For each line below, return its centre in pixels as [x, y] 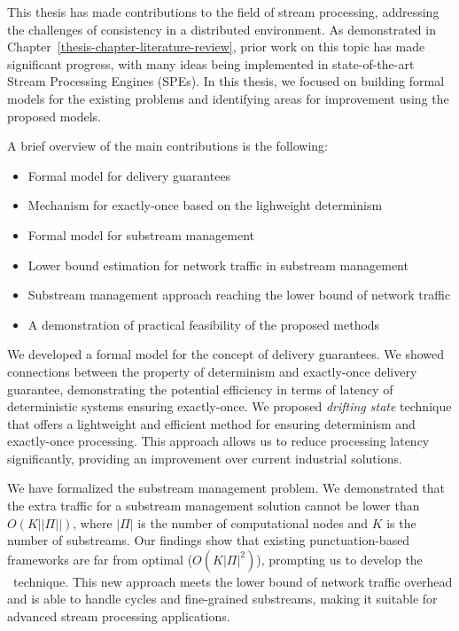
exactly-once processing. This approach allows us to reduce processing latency [218, 441]
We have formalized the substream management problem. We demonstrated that [226, 488]
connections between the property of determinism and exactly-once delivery [212, 371]
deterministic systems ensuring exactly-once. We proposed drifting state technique [229, 406]
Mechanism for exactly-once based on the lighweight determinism [205, 205]
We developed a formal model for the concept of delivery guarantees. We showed [226, 354]
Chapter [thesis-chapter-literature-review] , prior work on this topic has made [216, 47]
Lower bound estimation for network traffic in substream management [218, 265]
